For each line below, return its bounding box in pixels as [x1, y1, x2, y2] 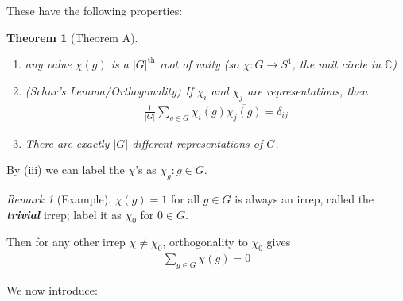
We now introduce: [6, 282, 98, 299]
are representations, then [247, 82, 368, 98]
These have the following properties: [6, 2, 183, 18]
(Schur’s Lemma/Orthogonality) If [25, 82, 193, 98]
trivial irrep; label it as [6, 206, 122, 222]
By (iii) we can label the [6, 161, 125, 178]
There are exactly [25, 134, 110, 151]
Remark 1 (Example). [6, 191, 111, 207]
